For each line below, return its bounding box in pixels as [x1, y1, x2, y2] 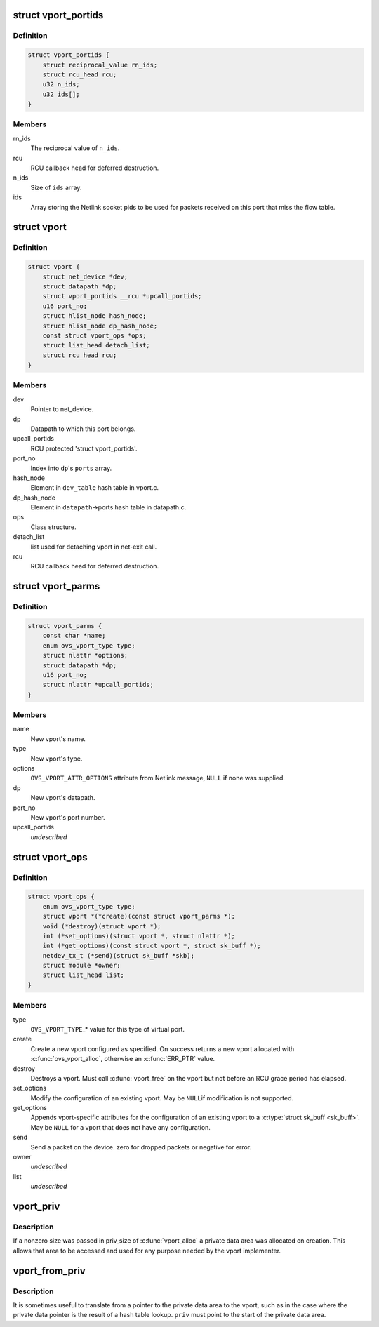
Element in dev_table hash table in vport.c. [30, 484, 159, 492]
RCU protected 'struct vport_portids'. [30, 444, 138, 453]
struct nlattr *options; [42, 651, 128, 660]
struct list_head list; [42, 971, 124, 979]
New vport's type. [30, 754, 83, 763]
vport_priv [13, 1201, 60, 1213]
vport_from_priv [13, 1265, 86, 1276]
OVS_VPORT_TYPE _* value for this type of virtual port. [30, 1025, 185, 1033]
